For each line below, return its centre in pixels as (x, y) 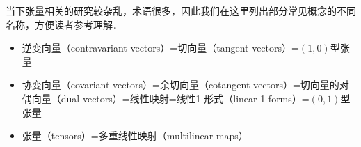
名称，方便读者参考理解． (64, 24)
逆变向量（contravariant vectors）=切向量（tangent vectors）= (160, 48)
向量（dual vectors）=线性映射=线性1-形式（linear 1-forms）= (170, 98)
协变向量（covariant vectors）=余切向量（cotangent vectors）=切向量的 (180, 85)
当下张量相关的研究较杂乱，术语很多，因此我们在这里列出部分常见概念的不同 (181, 10)
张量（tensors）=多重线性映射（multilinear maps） (135, 136)
